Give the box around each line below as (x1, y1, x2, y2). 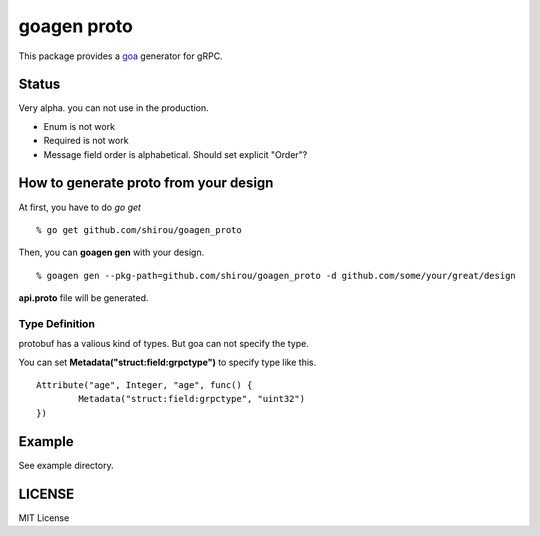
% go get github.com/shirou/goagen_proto (36, 224, 242, 235)
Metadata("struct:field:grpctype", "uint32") (78, 393, 305, 405)
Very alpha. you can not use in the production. (18, 102, 209, 114)
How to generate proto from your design (18, 175, 274, 192)
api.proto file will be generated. (18, 292, 149, 304)
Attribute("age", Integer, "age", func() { (36, 380, 253, 391)
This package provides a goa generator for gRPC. (18, 50, 224, 62)
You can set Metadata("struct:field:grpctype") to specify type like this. (18, 356, 317, 368)
